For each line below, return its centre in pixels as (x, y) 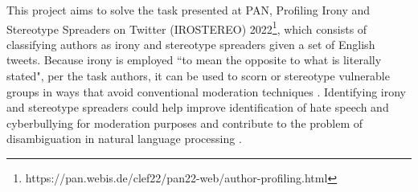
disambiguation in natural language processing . (124, 139)
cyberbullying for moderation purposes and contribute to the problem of (185, 123)
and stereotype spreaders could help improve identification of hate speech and (198, 107)
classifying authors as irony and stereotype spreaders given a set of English (191, 44)
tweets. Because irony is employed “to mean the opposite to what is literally (194, 60)
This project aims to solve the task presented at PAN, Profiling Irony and (189, 10)
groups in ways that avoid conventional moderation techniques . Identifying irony (206, 91)
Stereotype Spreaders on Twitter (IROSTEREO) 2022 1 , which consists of (187, 27)
